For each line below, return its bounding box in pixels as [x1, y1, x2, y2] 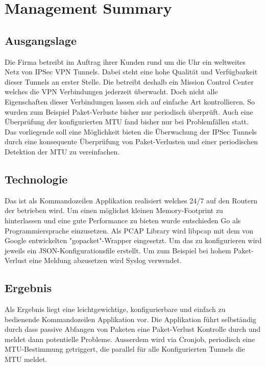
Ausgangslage [5, 32, 77, 48]
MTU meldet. [5, 354, 47, 364]
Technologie [5, 171, 68, 187]
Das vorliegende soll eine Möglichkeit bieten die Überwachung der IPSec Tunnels [5, 126, 257, 137]
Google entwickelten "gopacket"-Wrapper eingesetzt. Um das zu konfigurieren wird [5, 235, 262, 246]
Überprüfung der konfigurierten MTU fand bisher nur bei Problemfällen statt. [5, 116, 249, 127]
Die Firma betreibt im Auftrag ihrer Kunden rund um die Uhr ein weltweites [5, 56, 246, 67]
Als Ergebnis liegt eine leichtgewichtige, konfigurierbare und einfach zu [5, 304, 226, 315]
